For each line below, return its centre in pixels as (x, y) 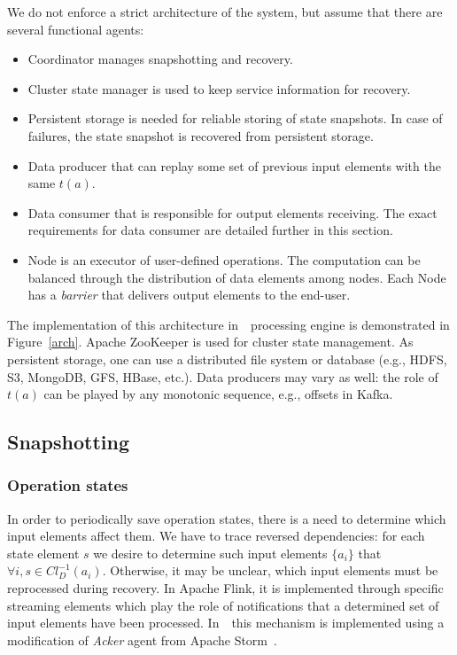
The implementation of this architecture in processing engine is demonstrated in (228, 324)
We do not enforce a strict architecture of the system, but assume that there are (225, 12)
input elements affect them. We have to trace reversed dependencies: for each (216, 536)
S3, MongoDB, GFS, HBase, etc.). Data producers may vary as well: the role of (223, 376)
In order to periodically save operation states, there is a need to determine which (227, 518)
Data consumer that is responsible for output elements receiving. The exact (232, 212)
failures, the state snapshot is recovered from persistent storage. (201, 135)
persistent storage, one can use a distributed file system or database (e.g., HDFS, (227, 359)
